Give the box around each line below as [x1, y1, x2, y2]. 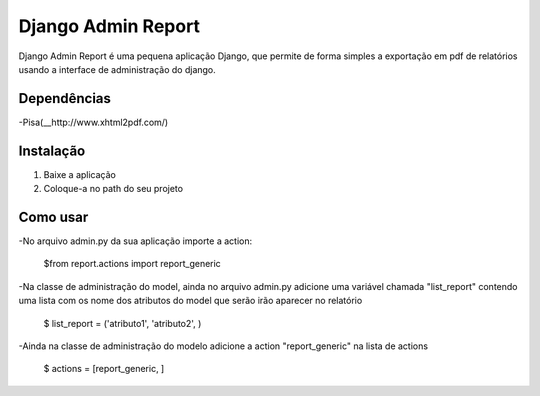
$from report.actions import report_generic [43, 258, 222, 270]
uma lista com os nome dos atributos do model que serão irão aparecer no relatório [18, 295, 363, 307]
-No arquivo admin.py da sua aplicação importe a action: [18, 235, 253, 247]
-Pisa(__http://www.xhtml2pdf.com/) [18, 116, 169, 128]
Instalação [18, 142, 86, 159]
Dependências [18, 90, 112, 107]
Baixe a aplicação [43, 168, 117, 180]
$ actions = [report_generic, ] [43, 363, 165, 375]
